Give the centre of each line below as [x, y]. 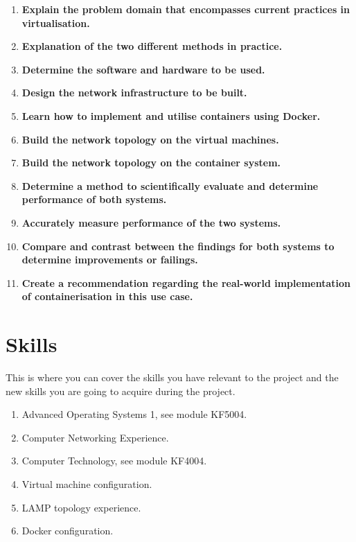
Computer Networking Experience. [95, 437]
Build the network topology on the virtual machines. [150, 139]
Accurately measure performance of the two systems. [151, 222]
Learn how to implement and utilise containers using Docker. [171, 115]
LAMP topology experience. [81, 507]
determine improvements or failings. [110, 260]
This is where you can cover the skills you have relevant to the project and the [172, 377]
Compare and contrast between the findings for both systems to [178, 246]
